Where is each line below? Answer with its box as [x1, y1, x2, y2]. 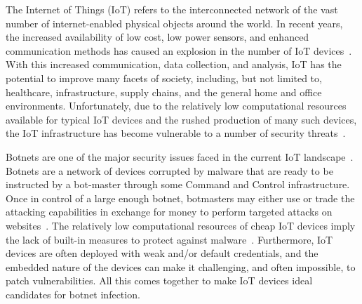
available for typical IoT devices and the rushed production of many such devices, [6, 112, 357, 126]
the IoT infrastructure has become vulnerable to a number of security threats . [6, 126, 346, 140]
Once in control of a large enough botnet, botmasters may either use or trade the [6, 190, 355, 205]
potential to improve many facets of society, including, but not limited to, [6, 70, 322, 85]
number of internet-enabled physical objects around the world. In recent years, [6, 15, 343, 30]
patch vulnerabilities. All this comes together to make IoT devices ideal [6, 273, 313, 288]
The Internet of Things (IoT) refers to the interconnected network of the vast [6, 2, 338, 16]
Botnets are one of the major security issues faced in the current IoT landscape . [6, 149, 354, 164]
